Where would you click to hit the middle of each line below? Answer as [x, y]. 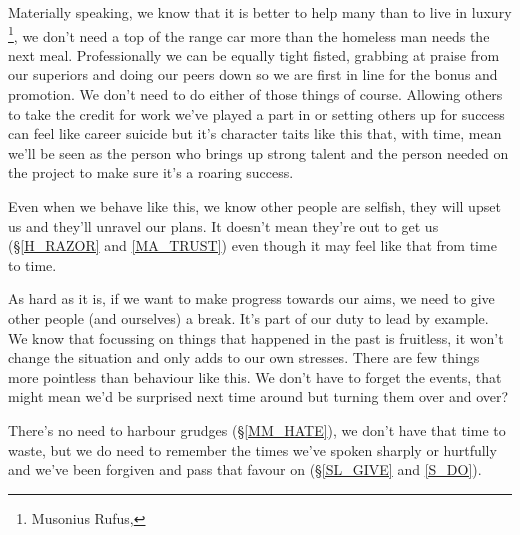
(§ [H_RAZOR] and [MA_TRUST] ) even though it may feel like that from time [252, 245]
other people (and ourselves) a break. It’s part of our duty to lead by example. [248, 317]
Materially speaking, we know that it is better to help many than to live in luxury [260, 12]
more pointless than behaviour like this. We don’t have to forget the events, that [255, 376]
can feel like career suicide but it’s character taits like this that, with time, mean [255, 133]
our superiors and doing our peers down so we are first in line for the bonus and [253, 74]
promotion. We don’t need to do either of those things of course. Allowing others [255, 94]
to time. [32, 264]
